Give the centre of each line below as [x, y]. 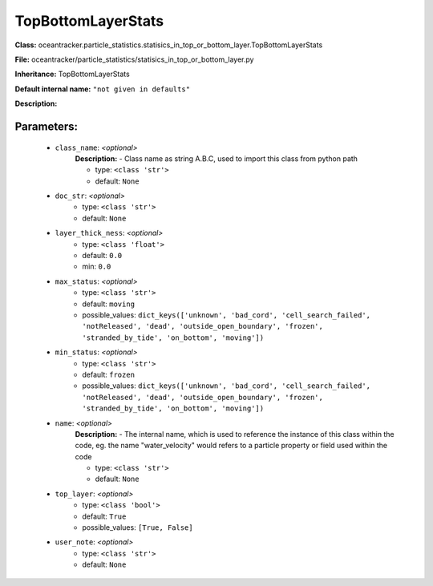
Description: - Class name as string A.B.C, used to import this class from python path [216, 158]
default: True [104, 516]
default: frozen [109, 374]
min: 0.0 [97, 267]
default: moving [109, 304]
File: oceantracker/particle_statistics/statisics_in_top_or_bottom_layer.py [134, 59]
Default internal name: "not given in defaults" [103, 89]
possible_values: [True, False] [138, 527]
